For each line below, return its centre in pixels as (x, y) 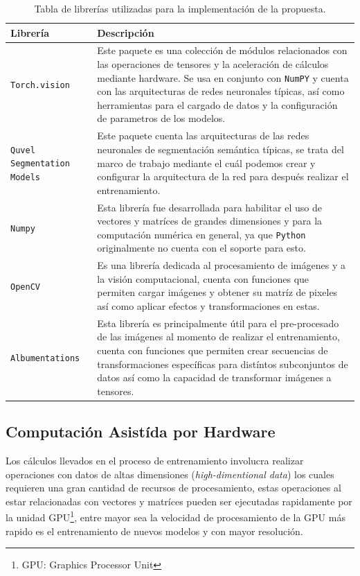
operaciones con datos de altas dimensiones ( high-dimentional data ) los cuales (170, 474)
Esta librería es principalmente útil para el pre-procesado (218, 323)
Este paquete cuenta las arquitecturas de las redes (203, 136)
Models (25, 178)
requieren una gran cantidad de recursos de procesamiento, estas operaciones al (173, 488)
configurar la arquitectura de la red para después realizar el (223, 176)
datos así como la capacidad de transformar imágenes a (214, 377)
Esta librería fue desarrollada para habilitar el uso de (209, 207)
